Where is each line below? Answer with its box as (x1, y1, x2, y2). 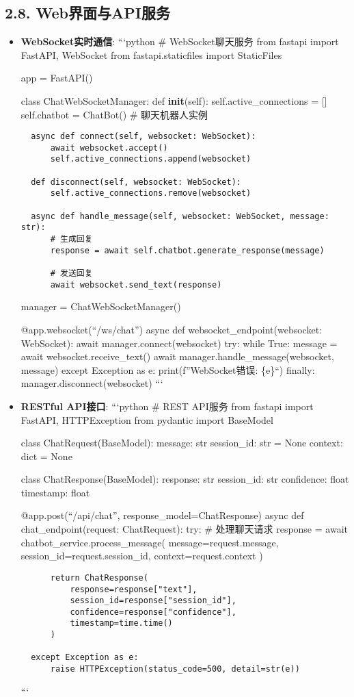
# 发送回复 (50, 268, 93, 279)
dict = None (21, 448, 72, 463)
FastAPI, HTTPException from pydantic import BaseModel (21, 412, 273, 427)
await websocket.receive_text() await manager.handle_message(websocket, (21, 349, 334, 364)
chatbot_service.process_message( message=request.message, (21, 535, 279, 549)
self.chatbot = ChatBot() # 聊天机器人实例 (21, 107, 208, 121)
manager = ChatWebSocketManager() (21, 299, 181, 314)
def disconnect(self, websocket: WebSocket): (31, 177, 241, 187)
